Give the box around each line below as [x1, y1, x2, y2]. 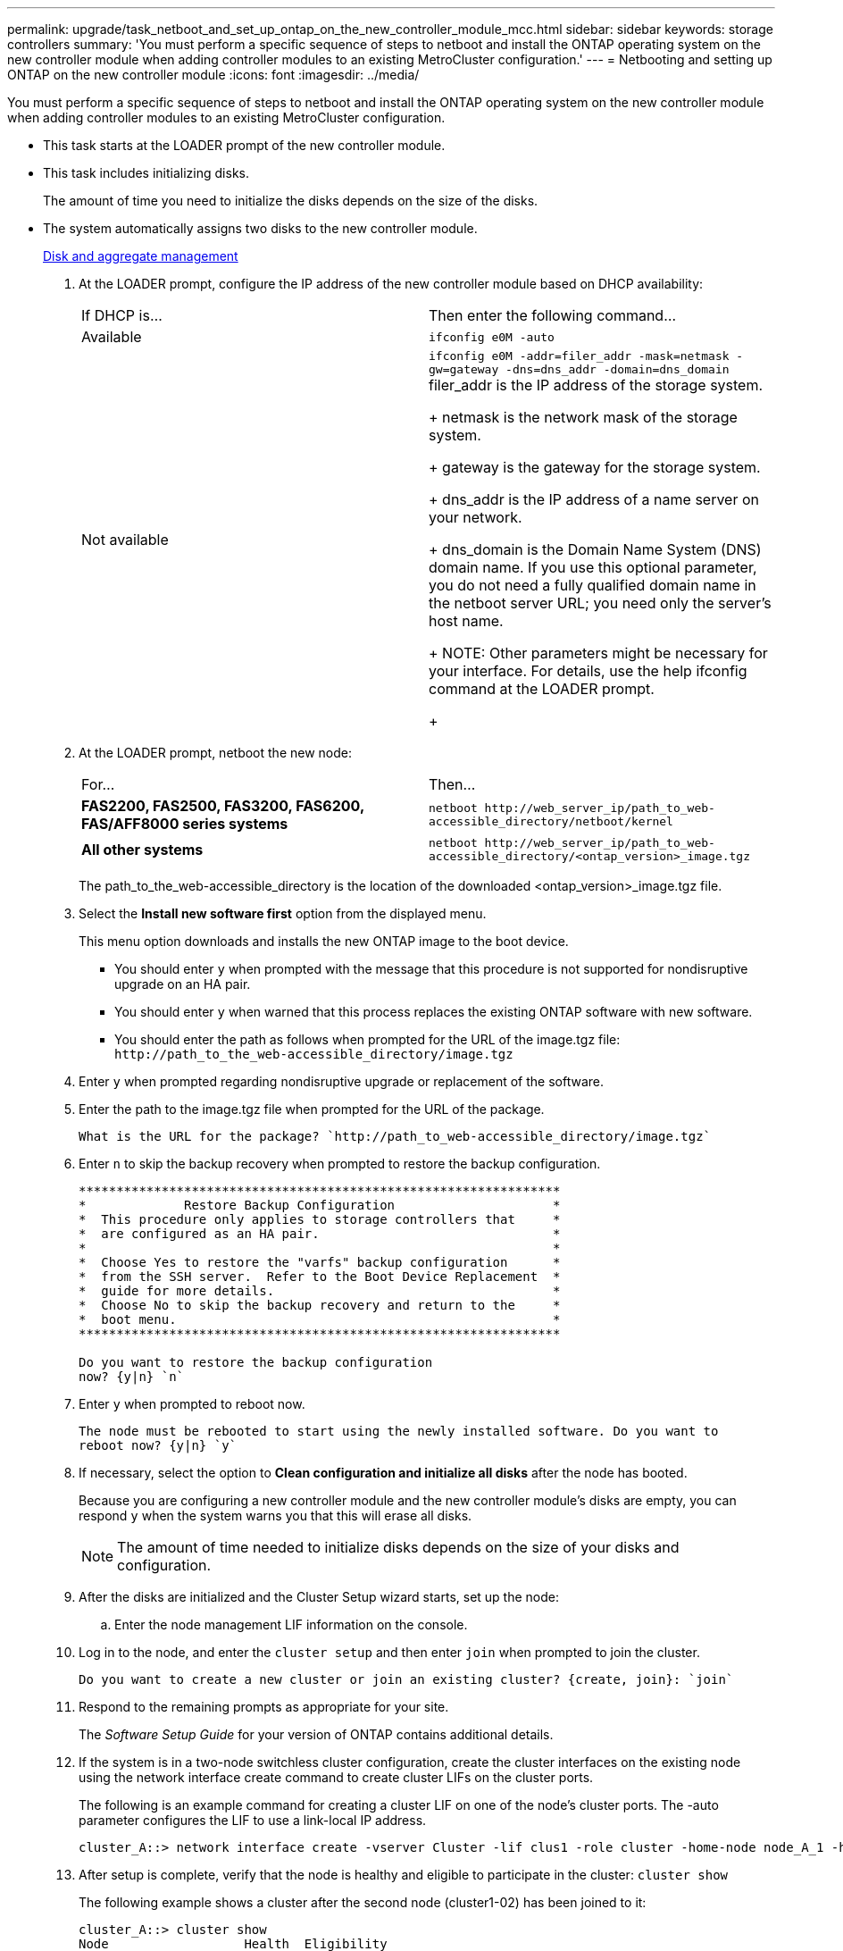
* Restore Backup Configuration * [79, 1198, 561, 1212]
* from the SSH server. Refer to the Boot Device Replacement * [79, 1269, 561, 1284]
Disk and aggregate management [43, 248, 238, 264]
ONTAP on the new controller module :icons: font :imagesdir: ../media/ [7, 67, 420, 82]
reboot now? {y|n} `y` [79, 1438, 238, 1453]
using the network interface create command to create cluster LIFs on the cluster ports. [79, 1770, 594, 1785]
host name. [429, 612, 504, 630]
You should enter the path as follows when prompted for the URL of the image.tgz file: [114, 1032, 621, 1047]
